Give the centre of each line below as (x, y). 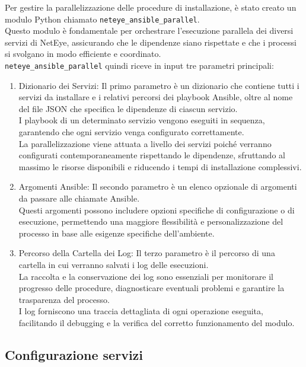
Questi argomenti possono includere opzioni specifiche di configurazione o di (157, 210)
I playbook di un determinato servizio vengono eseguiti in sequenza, (142, 120)
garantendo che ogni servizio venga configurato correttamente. (131, 132)
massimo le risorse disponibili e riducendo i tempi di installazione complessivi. (160, 166)
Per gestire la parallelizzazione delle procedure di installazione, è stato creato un (151, 7)
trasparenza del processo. (64, 299)
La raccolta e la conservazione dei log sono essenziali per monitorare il (146, 276)
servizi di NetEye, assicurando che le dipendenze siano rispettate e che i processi (151, 42)
